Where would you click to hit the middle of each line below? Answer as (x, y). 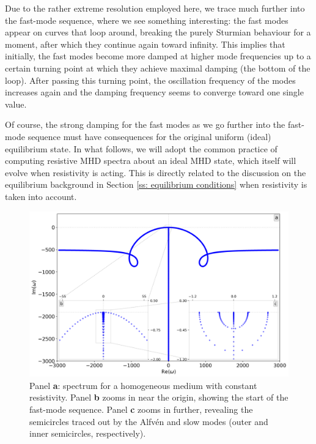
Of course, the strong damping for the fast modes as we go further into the (145, 124)
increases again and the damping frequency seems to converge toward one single (154, 92)
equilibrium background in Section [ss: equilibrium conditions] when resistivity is (156, 184)
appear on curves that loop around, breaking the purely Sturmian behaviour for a (158, 32)
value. (16, 104)
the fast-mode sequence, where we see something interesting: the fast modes (147, 20)
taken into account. (41, 196)
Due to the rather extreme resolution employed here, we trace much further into (155, 8)
